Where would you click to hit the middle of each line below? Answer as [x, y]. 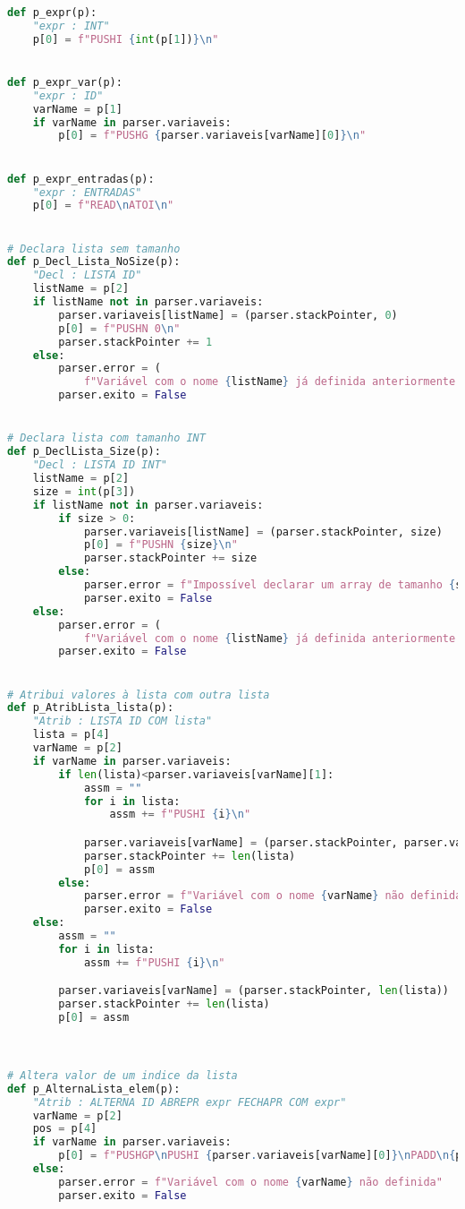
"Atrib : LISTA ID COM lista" [123, 721]
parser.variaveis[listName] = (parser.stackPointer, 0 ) [228, 315]
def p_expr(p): [52, 13]
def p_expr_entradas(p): [81, 179]
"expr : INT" [71, 26]
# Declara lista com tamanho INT [106, 438]
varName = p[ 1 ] [77, 109]
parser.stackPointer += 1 [135, 342]
